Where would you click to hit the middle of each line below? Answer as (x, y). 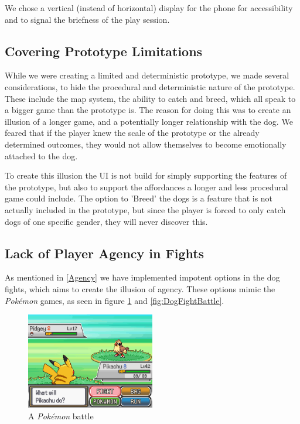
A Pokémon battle (61, 416)
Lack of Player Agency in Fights (105, 253)
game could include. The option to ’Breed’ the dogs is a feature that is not (139, 198)
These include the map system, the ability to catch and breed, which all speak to (150, 98)
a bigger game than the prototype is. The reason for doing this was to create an (148, 110)
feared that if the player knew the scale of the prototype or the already (132, 133)
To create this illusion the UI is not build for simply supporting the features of (146, 175)
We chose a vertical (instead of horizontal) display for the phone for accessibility (149, 8)
